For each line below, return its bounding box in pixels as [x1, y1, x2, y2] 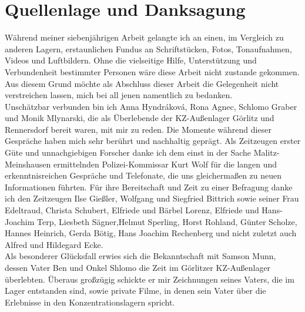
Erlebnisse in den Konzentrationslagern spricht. [5, 296, 175, 308]
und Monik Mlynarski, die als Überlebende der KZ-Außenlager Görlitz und [5, 112, 274, 124]
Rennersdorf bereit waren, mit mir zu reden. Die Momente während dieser [5, 123, 272, 135]
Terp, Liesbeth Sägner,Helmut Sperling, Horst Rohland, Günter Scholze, [37, 215, 297, 227]
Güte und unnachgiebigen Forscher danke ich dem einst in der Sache [5, 146, 252, 159]
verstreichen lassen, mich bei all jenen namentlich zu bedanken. [5, 89, 233, 101]
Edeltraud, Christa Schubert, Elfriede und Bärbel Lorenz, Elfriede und [5, 204, 259, 216]
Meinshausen [5, 157, 51, 170]
